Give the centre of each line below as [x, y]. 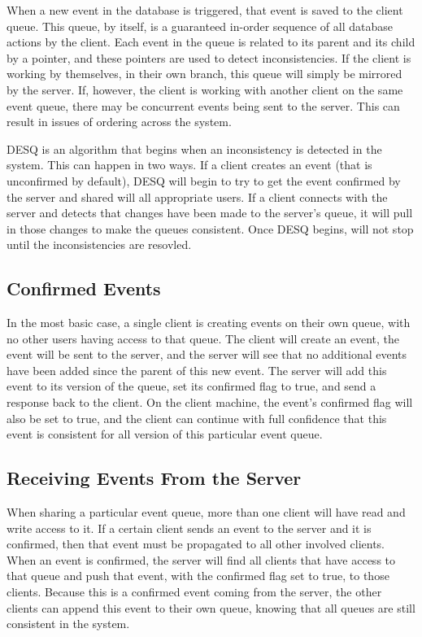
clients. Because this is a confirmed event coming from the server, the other [194, 592]
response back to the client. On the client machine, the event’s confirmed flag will [210, 402]
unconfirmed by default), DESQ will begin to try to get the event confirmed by [204, 180]
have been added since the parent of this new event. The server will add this [197, 370]
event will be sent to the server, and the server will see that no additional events [207, 354]
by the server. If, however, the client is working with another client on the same [205, 89]
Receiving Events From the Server [154, 478]
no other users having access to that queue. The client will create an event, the [203, 338]
